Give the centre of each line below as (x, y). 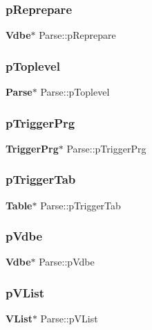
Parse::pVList (69, 319)
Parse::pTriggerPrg (106, 148)
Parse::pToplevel (75, 92)
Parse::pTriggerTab (80, 205)
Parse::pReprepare (77, 35)
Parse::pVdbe (67, 262)
